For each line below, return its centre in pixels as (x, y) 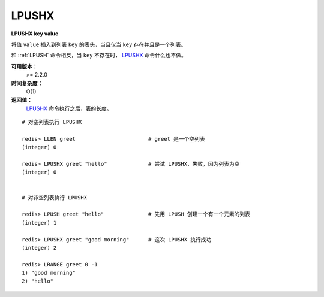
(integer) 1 (39, 222)
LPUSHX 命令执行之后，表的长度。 (69, 108)
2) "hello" (38, 281)
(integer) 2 (39, 248)
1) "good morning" (49, 273)
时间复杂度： (27, 83)
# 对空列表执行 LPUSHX (52, 122)
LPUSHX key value (35, 34)
